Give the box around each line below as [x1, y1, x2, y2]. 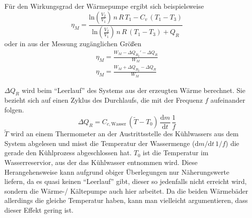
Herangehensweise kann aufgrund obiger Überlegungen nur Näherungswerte [4, 166, 230, 177]
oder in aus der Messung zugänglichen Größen [4, 38, 142, 49]
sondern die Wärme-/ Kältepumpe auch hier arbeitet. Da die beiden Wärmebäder [4, 185, 249, 196]
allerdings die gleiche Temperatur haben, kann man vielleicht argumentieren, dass [4, 195, 248, 205]
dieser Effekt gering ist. [4, 204, 73, 215]
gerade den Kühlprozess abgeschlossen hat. [4, 147, 132, 158]
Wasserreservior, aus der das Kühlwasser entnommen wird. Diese [4, 157, 198, 167]
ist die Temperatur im [143, 147, 209, 158]
